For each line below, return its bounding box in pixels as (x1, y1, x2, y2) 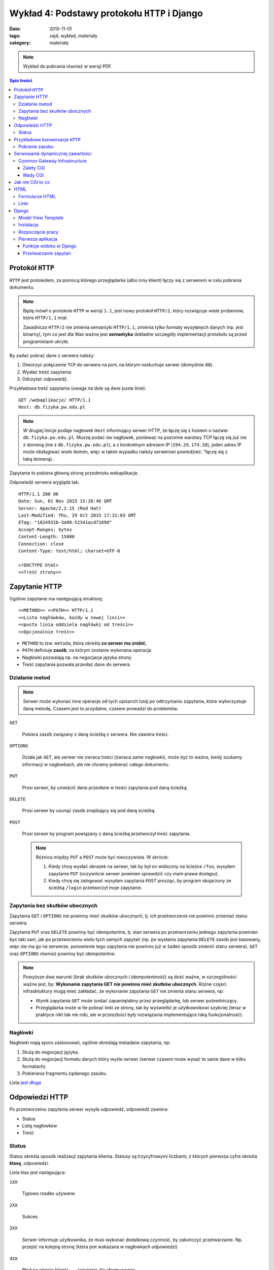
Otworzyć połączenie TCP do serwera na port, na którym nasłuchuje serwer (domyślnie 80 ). (22, 362, 214, 368)
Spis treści (9, 77, 32, 83)
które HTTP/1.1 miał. (23, 315, 68, 321)
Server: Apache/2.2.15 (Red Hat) (18, 505, 101, 511)
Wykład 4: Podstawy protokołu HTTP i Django (9, 8, 203, 19)
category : (9, 40, 31, 46)
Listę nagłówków (22, 1123, 57, 1129)
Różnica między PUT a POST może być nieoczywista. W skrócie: (36, 854, 169, 860)
